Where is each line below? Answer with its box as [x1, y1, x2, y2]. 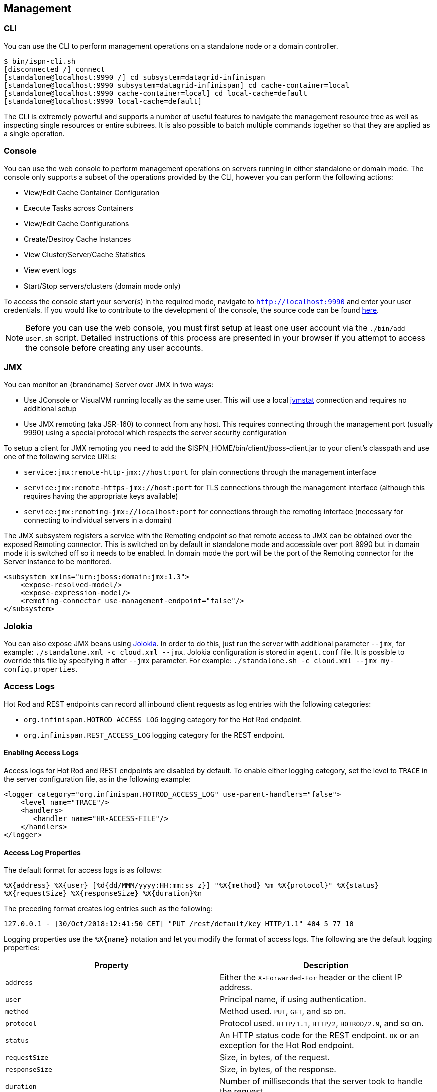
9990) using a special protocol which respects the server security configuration [24, 428, 287, 437]
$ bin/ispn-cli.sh [4, 57, 76, 65]
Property [94, 960, 129, 971]
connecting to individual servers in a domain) [24, 516, 172, 525]
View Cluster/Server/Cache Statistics [24, 250, 145, 259]
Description [303, 960, 349, 971]
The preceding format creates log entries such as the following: [4, 904, 213, 913]
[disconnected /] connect [4, 65, 105, 73]
